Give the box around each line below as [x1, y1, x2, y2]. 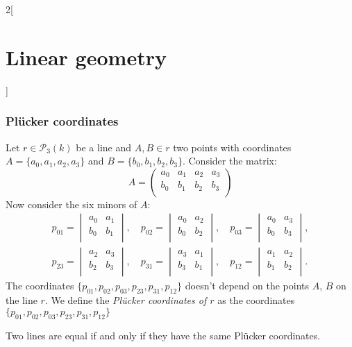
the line [6, 293, 37, 307]
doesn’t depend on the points [185, 278, 310, 293]
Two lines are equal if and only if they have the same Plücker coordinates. [6, 328, 321, 342]
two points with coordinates [173, 139, 292, 154]
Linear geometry [6, 42, 167, 71]
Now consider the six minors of [6, 196, 137, 211]
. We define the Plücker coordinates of [44, 293, 207, 307]
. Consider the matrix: [182, 153, 277, 168]
